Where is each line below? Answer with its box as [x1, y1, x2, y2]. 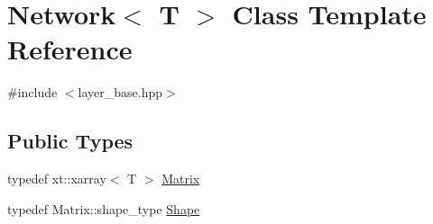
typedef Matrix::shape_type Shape [7, 199, 200, 218]
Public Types [7, 127, 134, 155]
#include [7, 83, 58, 102]
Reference [7, 31, 133, 67]
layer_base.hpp [78, 83, 163, 102]
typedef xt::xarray [7, 169, 106, 188]
